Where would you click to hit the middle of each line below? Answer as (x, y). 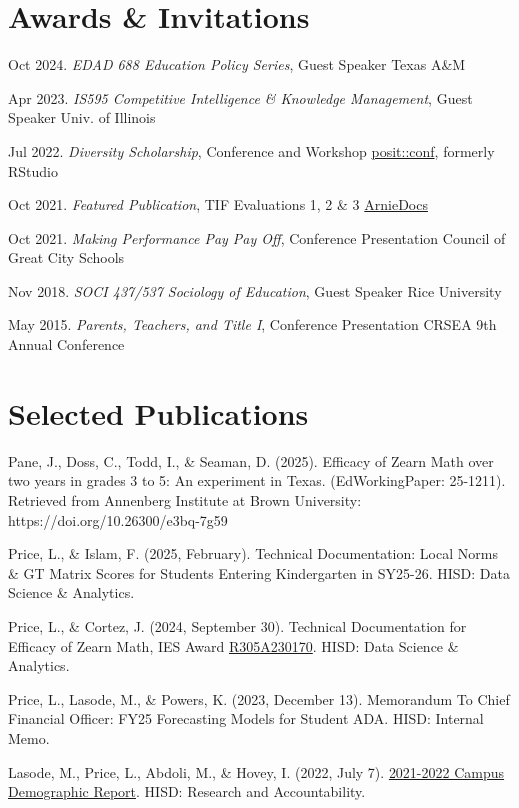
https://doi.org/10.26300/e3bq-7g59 (118, 519)
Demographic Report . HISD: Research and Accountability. (187, 791)
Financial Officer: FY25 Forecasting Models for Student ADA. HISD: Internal (246, 718)
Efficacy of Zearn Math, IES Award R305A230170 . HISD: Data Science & (233, 645)
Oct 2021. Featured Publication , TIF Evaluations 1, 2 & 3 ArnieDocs (218, 204)
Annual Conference (66, 344)
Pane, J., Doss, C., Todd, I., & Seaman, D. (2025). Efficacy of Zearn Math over (251, 460)
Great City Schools (66, 257)
